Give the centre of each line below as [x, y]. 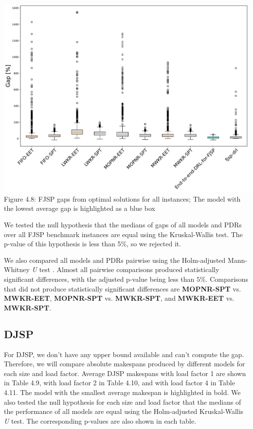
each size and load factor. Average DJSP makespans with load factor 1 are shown [125, 373]
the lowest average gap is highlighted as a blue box [80, 208]
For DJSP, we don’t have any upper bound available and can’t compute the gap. [124, 354]
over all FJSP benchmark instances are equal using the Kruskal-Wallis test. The [123, 234]
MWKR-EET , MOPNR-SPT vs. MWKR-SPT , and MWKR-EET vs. [119, 298]
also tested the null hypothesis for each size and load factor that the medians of [123, 402]
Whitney [17, 269]
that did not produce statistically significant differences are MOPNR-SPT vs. [123, 288]
